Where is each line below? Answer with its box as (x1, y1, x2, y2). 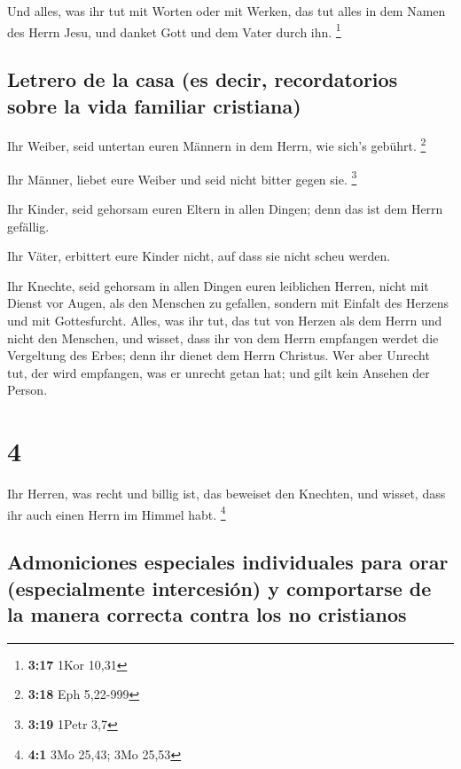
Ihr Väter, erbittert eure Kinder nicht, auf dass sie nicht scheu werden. (7, 247, 391, 265)
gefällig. (7, 216, 50, 235)
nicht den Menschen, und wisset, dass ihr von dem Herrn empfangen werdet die (7, 328, 439, 347)
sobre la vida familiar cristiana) (7, 91, 301, 119)
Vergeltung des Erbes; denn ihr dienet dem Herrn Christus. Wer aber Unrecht (7, 346, 430, 365)
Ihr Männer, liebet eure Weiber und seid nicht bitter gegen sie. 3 (7, 167, 357, 188)
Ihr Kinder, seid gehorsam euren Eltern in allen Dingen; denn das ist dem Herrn (7, 199, 443, 217)
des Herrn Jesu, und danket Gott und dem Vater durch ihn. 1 (7, 20, 341, 41)
